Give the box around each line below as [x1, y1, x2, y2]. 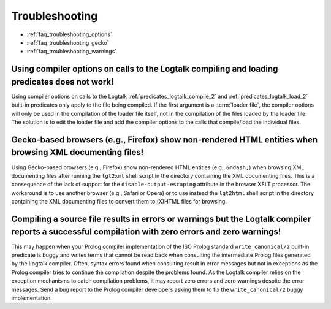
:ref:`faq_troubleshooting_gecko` [26, 39, 109, 46]
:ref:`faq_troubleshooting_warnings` [26, 48, 117, 55]
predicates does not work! [11, 77, 114, 87]
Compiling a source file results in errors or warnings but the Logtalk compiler [11, 213, 311, 224]
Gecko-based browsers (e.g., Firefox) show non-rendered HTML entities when [11, 134, 318, 145]
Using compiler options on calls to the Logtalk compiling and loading [11, 64, 278, 74]
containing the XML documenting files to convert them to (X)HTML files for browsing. [11, 198, 227, 205]
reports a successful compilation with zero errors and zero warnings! [11, 227, 281, 237]
